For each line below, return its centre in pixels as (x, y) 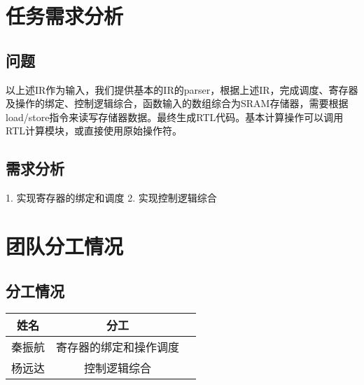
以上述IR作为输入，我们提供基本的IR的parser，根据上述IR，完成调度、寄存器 (182, 89)
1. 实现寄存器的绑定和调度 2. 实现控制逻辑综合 (111, 198)
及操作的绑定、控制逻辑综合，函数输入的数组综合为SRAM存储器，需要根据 (177, 103)
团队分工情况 (65, 245)
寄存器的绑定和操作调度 (118, 347)
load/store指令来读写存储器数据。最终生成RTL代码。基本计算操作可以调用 (175, 117)
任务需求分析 (65, 16)
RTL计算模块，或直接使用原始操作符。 (94, 131)
